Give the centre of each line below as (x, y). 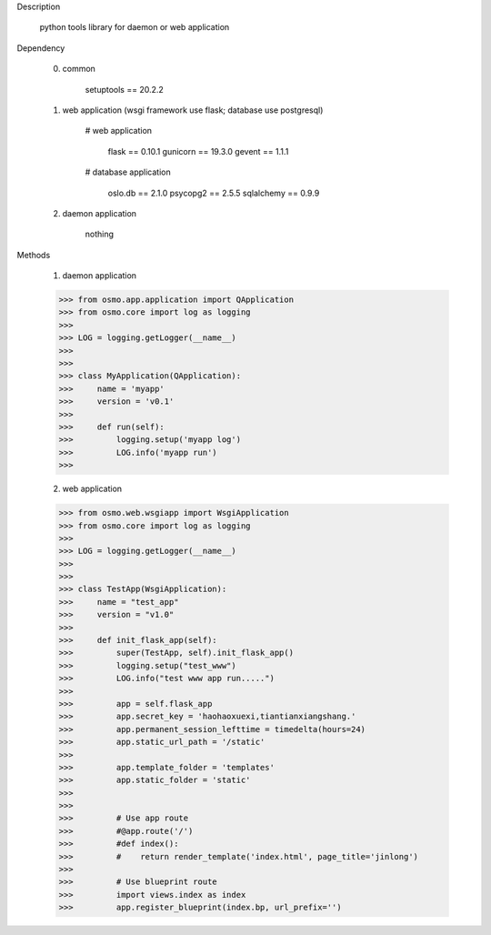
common (79, 69)
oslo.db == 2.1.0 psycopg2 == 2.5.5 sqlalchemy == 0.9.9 (214, 193)
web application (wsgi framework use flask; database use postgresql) (193, 110)
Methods (34, 255)
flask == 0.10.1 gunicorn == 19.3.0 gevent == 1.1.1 (198, 151)
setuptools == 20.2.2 (124, 89)
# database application (128, 172)
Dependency (41, 48)
